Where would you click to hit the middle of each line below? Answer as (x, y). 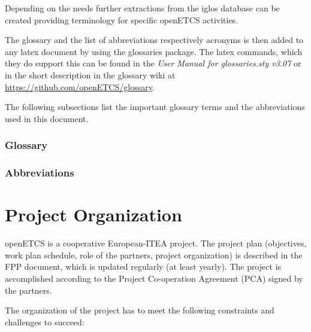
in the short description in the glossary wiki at (90, 74)
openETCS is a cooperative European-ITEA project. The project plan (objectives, (156, 243)
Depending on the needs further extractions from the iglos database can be (142, 8)
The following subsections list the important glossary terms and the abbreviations (155, 107)
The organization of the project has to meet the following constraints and (140, 310)
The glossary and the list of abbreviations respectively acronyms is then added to (154, 40)
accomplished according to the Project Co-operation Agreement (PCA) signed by (154, 278)
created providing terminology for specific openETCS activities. (122, 19)
